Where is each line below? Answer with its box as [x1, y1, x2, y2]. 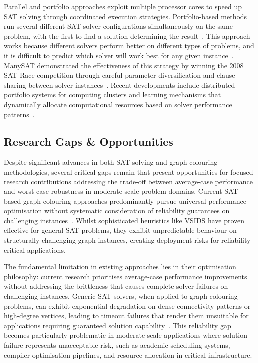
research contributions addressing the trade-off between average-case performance [4, 176, 253, 186]
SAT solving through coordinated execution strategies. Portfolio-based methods [4, 11, 247, 21]
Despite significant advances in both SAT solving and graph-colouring [4, 157, 218, 167]
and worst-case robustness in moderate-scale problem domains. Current [4, 186, 222, 196]
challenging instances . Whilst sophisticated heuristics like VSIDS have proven [4, 215, 245, 225]
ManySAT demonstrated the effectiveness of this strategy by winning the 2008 [4, 60, 244, 70]
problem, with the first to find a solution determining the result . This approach [4, 30, 250, 41]
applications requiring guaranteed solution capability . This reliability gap [4, 320, 231, 330]
